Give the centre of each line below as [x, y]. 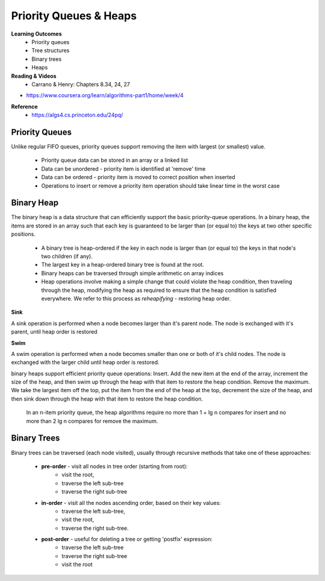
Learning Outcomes [36, 34]
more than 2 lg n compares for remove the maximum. [92, 421]
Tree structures [51, 51]
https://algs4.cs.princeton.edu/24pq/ [77, 115]
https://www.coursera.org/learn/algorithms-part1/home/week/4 [105, 95]
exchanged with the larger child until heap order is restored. [85, 363]
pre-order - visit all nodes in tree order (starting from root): [114, 466]
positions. [23, 234]
